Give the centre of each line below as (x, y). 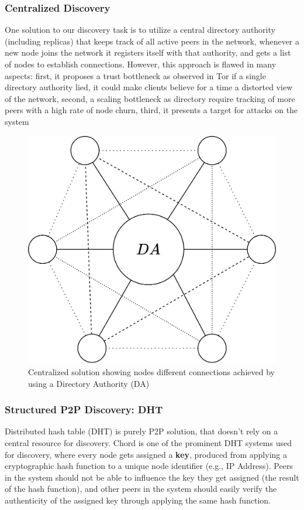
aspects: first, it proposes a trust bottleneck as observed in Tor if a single (135, 75)
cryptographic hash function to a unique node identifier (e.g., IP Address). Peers (149, 466)
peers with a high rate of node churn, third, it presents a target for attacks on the (151, 110)
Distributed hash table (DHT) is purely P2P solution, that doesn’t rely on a (141, 431)
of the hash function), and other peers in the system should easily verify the (141, 489)
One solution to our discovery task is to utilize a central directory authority (140, 30)
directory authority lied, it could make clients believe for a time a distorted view (149, 87)
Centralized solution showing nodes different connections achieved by (151, 371)
